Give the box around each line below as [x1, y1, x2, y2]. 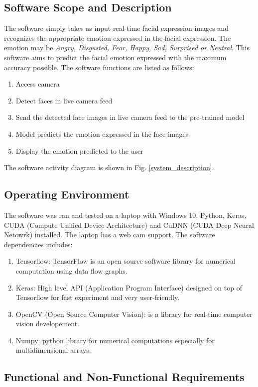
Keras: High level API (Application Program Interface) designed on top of [15, 282, 242, 292]
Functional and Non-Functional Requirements [4, 369, 245, 385]
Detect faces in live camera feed [15, 95, 113, 105]
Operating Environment [4, 187, 129, 202]
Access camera [15, 79, 60, 89]
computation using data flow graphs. [15, 265, 128, 276]
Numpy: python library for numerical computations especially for [15, 335, 215, 345]
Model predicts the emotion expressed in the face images [15, 128, 189, 139]
